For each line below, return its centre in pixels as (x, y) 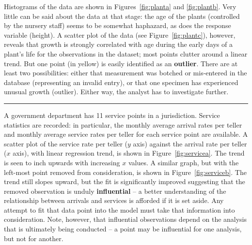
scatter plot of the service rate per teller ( (66, 143)
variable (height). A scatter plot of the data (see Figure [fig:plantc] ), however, (120, 35)
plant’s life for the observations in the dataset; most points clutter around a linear (126, 53)
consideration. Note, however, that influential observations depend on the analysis (126, 219)
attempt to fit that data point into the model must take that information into (119, 209)
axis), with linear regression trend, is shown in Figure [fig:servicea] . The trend (129, 153)
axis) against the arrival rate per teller (190, 143)
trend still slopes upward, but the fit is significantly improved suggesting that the (125, 181)
